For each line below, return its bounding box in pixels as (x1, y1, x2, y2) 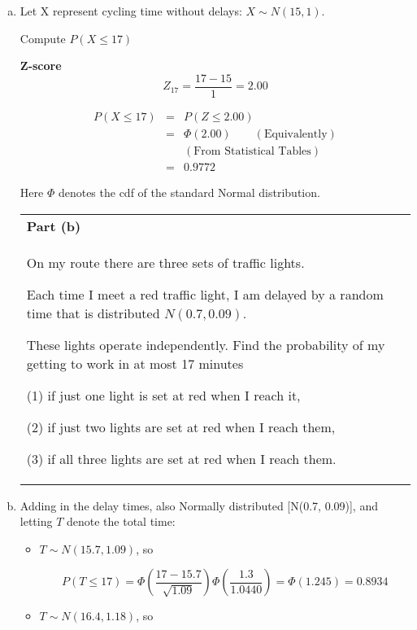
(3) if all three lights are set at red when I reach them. (26, 448, 337, 468)
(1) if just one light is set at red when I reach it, (26, 385, 301, 405)
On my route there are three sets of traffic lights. (26, 252, 305, 272)
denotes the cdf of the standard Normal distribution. (58, 183, 320, 200)
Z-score (20, 57, 62, 74)
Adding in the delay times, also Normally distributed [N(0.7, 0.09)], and (20, 497, 378, 514)
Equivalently (263, 128, 328, 140)
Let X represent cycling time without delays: (20, 2, 242, 19)
